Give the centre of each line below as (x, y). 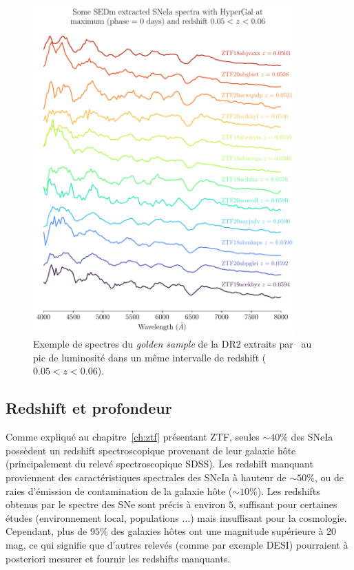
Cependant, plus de (46, 531)
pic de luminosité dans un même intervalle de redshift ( (150, 357)
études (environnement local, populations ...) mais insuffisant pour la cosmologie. (176, 517)
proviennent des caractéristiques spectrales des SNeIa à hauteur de (146, 477)
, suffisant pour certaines (285, 504)
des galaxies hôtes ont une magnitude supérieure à (217, 531)
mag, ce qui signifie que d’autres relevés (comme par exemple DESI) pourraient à (177, 545)
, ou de (329, 477)
